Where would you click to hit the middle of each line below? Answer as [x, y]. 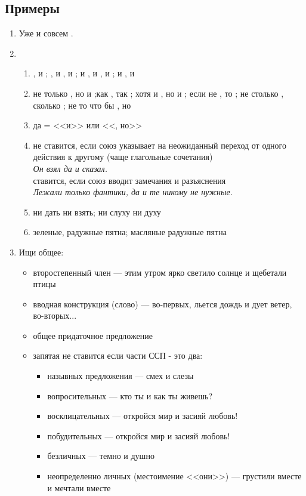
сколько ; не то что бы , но [82, 105]
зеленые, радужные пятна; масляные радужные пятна [130, 232]
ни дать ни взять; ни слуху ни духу [97, 212]
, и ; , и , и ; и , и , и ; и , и [84, 73]
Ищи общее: [41, 252]
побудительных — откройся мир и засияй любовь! [139, 435]
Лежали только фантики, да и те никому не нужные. [133, 192]
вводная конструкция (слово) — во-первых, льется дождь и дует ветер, [163, 304]
